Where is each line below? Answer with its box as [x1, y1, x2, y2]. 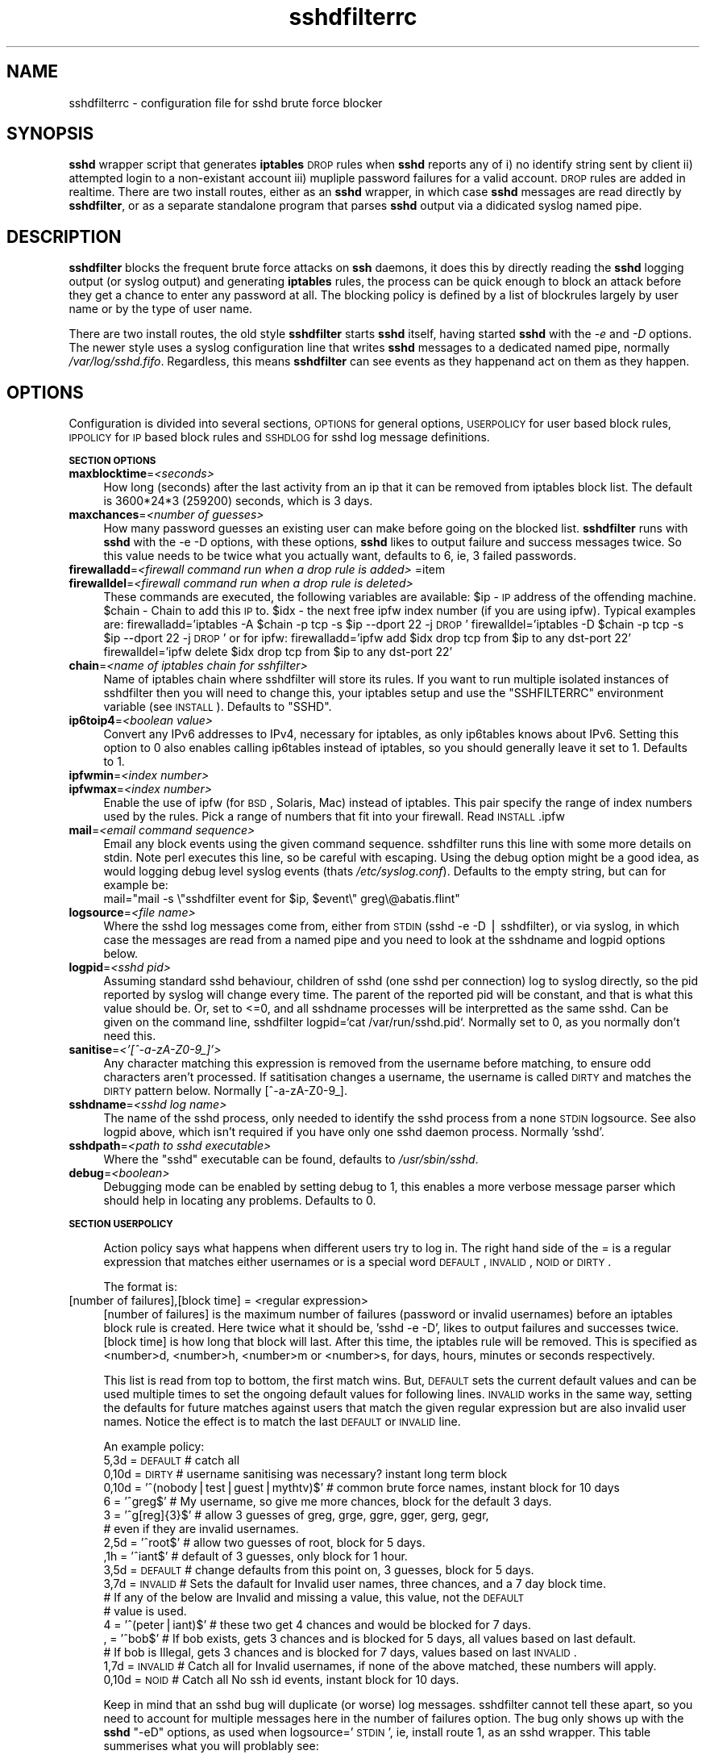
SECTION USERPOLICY [69, 1218, 173, 1230]
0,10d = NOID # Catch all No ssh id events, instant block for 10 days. [103, 1673, 459, 1687]
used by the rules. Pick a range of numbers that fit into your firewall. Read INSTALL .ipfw [103, 809, 565, 824]
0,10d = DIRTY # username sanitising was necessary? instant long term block [103, 1467, 508, 1481]
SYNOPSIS [6, 123, 94, 144]
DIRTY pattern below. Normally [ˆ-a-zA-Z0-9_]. [103, 1084, 348, 1098]
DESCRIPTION [6, 226, 122, 247]
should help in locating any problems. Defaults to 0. [103, 1193, 376, 1208]
